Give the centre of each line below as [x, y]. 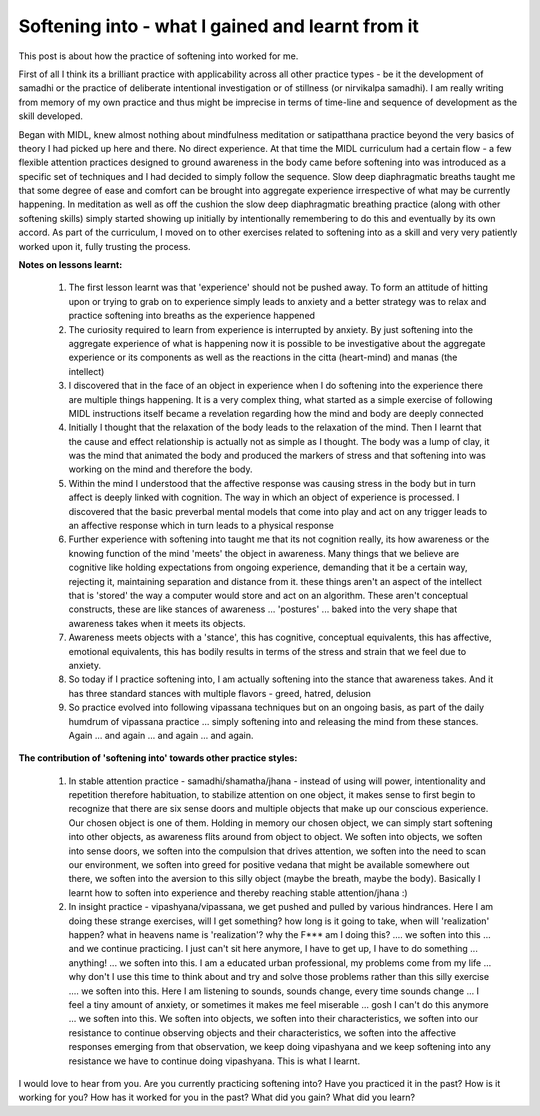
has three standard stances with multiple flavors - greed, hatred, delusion [220, 693]
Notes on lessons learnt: [70, 265]
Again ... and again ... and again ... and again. [161, 735]
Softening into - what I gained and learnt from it [219, 26]
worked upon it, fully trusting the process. [104, 246]
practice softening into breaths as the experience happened [191, 316]
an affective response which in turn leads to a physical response [201, 526]
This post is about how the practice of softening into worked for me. [158, 56]
